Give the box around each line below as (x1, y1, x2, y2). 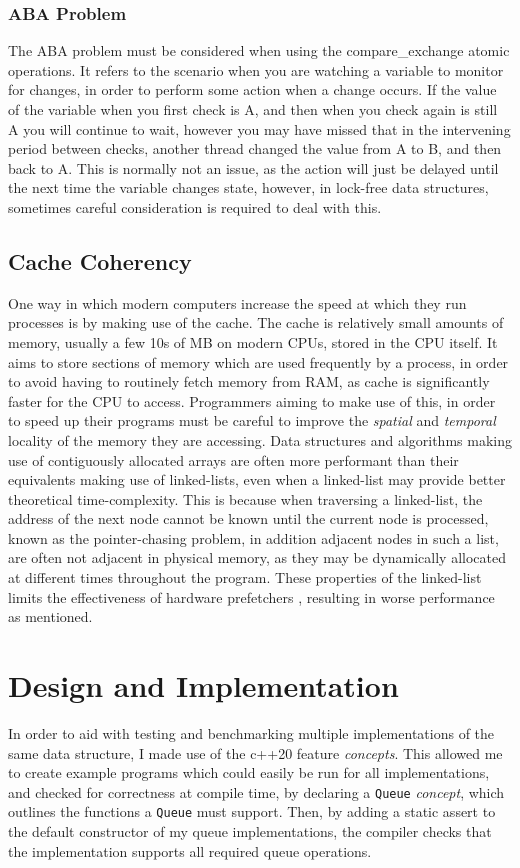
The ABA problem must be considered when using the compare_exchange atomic (8, 40, 510, 61)
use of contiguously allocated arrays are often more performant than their (8, 449, 459, 470)
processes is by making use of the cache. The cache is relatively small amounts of (8, 312, 504, 333)
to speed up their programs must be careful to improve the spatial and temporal (8, 410, 496, 431)
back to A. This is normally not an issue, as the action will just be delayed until (8, 157, 499, 178)
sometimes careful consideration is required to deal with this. (8, 196, 382, 217)
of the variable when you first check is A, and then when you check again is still (8, 99, 498, 119)
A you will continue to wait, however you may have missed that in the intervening (8, 118, 511, 139)
